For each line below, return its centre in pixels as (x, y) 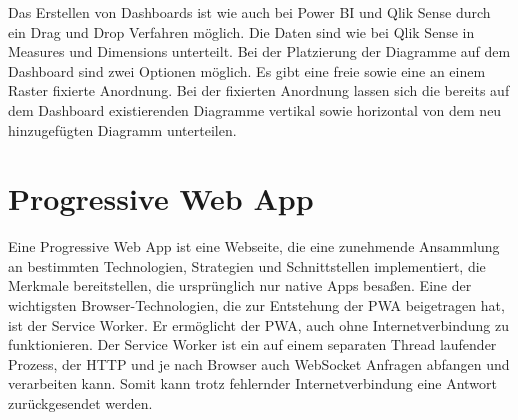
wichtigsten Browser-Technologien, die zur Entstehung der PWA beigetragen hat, (256, 305)
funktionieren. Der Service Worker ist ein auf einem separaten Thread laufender (252, 344)
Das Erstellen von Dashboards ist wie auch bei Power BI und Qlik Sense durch (249, 12)
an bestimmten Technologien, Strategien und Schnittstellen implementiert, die (247, 265)
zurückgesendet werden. (80, 403)
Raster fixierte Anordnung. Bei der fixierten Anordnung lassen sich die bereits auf (259, 90)
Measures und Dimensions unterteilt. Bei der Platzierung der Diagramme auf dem (259, 51)
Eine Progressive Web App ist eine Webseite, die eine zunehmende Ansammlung (254, 246)
